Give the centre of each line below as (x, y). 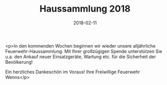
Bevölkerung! (19, 62)
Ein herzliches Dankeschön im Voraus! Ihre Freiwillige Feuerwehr (73, 72)
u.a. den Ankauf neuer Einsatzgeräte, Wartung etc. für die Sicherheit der (80, 57)
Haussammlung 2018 (85, 9)
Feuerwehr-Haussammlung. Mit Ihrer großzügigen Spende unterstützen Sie (84, 51)
